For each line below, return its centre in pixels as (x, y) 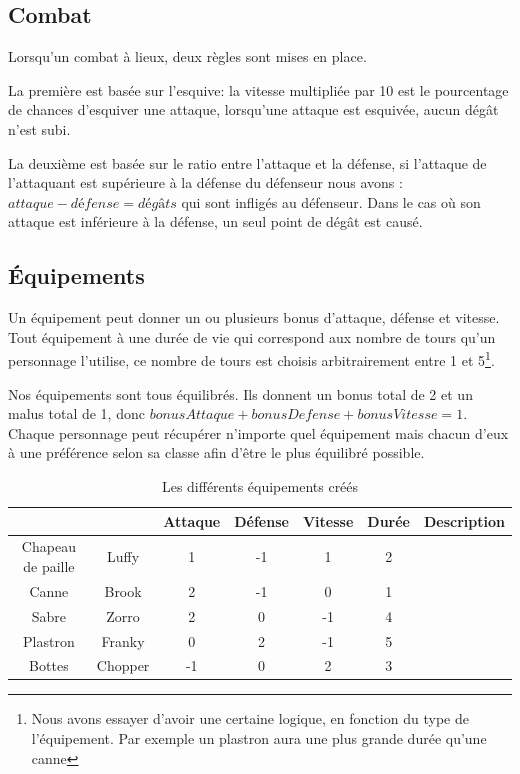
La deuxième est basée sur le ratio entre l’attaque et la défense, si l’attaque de (247, 162)
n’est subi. (39, 128)
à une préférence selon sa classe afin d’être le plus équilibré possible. (216, 452)
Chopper (123, 665)
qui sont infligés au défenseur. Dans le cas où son (331, 201)
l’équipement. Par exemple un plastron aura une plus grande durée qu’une (259, 738)
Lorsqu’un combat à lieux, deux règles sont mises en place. (187, 56)
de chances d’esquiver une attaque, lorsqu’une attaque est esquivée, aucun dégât (253, 109)
